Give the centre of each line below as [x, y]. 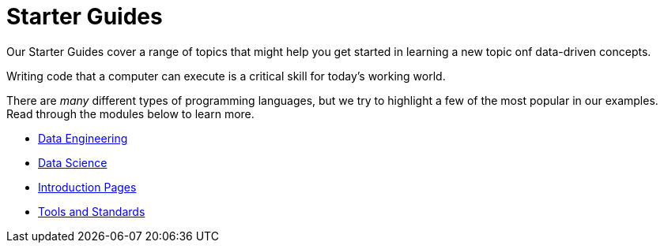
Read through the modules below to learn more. [130, 113]
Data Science [73, 162]
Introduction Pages [87, 187]
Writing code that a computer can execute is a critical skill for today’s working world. [226, 76]
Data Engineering [83, 138]
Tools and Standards [92, 211]
